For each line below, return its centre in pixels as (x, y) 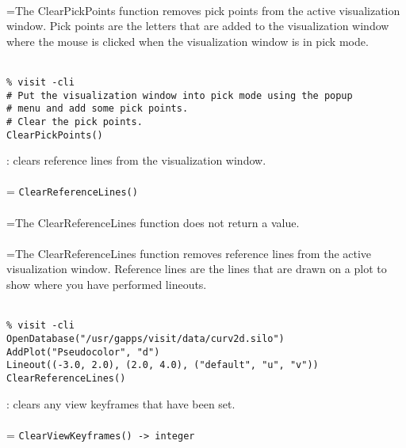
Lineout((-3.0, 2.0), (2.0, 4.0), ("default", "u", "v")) (163, 365)
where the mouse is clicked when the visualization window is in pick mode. (188, 41)
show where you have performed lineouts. (107, 285)
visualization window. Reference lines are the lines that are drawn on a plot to (197, 269)
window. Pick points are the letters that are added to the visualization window (198, 26)
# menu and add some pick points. (98, 109)
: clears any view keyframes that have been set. (121, 403)
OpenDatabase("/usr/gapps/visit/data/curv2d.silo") (146, 338)
